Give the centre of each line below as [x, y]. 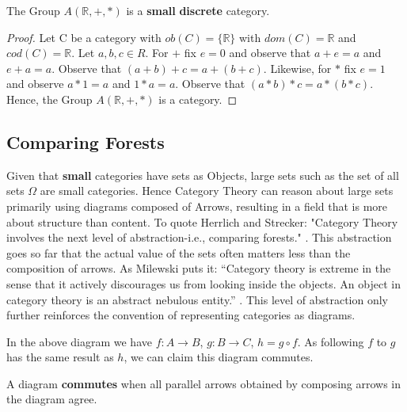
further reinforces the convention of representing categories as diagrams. [181, 315]
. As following [331, 341]
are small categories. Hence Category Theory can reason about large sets [217, 191]
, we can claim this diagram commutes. [219, 357]
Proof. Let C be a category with [84, 37]
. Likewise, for [297, 68]
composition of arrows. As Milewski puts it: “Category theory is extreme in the [199, 268]
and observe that [270, 53]
